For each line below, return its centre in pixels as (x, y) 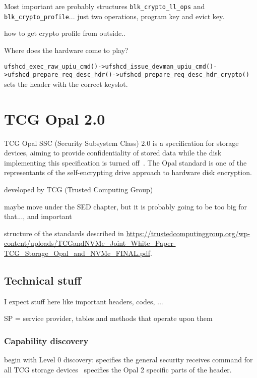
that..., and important (38, 216)
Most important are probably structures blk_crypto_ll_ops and (105, 6)
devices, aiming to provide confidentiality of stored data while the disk (113, 153)
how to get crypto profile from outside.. (65, 33)
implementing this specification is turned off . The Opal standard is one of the (125, 162)
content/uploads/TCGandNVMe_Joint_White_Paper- (90, 243)
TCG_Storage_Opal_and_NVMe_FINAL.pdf (77, 253)
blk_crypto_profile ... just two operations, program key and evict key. (114, 16)
